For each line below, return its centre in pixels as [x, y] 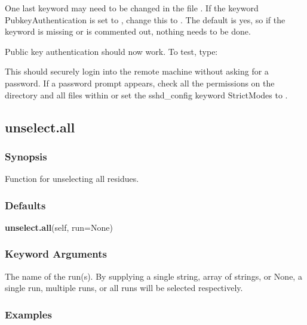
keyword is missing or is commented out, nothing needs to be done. [128, 31]
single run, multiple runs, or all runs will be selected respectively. [124, 288]
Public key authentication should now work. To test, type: [111, 51]
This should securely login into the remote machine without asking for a [137, 71]
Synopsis [26, 156]
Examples [28, 314]
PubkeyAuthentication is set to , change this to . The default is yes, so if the [145, 19]
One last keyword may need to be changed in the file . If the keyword [132, 8]
